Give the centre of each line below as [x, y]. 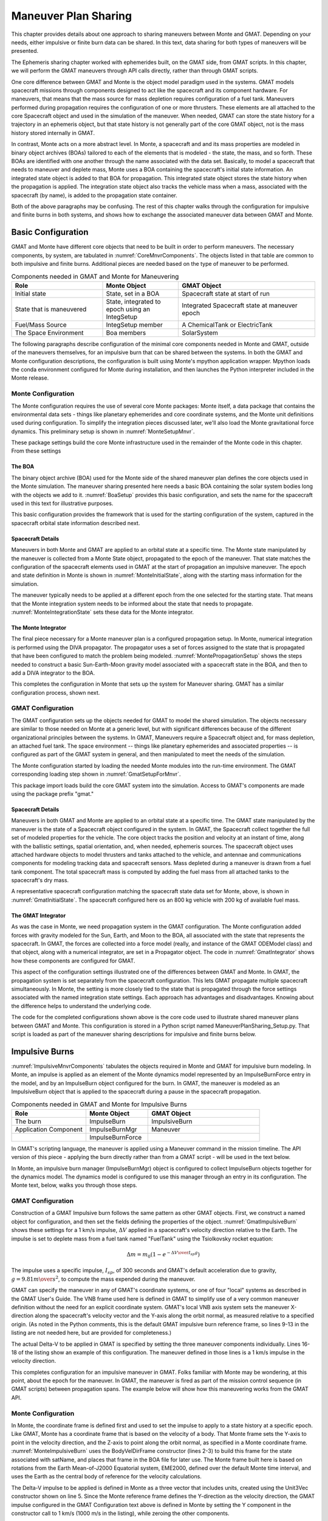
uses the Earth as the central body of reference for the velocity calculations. [106, 1477]
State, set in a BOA [133, 293]
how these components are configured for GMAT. [73, 961]
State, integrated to [133, 301]
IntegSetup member [135, 324]
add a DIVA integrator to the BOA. [53, 673]
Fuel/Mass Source [41, 324]
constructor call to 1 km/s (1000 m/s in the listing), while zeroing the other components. [120, 1513]
